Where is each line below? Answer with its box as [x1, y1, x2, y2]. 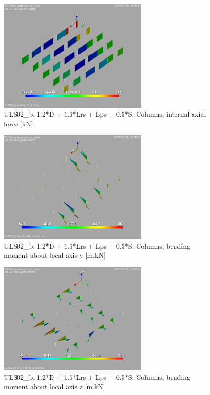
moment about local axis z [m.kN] [4, 381, 105, 392]
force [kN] [4, 118, 33, 128]
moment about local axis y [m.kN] [4, 250, 105, 260]
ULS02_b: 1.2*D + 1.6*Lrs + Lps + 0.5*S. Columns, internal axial [4, 109, 206, 119]
